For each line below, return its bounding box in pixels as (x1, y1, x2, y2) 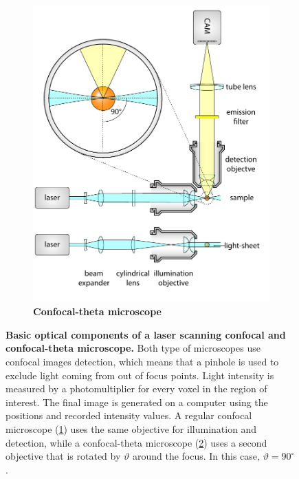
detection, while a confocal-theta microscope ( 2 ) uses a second (5, 435, 267, 449)
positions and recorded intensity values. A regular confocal (5, 408, 252, 423)
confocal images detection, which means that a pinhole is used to (5, 354, 279, 369)
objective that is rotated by (5, 449, 121, 463)
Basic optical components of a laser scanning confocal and (5, 327, 286, 341)
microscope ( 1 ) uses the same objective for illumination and (5, 422, 257, 436)
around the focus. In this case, (132, 449, 260, 463)
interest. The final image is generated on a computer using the (5, 394, 268, 409)
